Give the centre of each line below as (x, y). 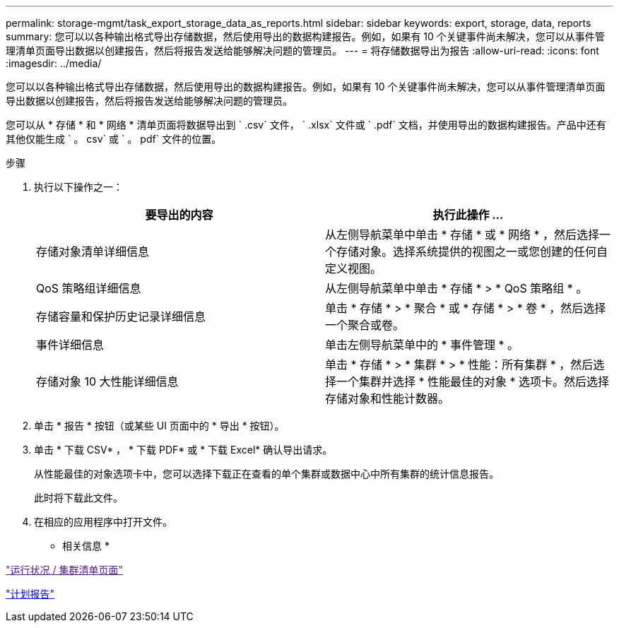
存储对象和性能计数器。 (388, 398)
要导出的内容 (179, 215)
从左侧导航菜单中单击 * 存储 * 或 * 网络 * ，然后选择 (462, 235)
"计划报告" (30, 594)
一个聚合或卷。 (365, 325)
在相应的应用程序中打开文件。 (103, 522)
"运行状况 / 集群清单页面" (64, 570)
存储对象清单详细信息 (93, 251)
